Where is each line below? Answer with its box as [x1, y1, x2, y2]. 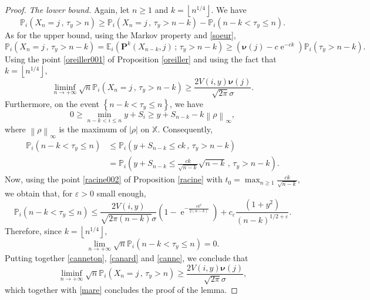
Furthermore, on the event [5, 97, 99, 109]
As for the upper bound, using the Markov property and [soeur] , [5, 29, 236, 41]
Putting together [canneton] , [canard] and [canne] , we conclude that [5, 251, 248, 264]
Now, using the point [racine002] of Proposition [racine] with [5, 173, 223, 185]
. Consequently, [157, 122, 213, 135]
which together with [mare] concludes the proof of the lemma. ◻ [5, 284, 238, 295]
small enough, [96, 186, 146, 199]
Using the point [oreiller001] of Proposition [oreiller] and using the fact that [5, 52, 277, 65]
